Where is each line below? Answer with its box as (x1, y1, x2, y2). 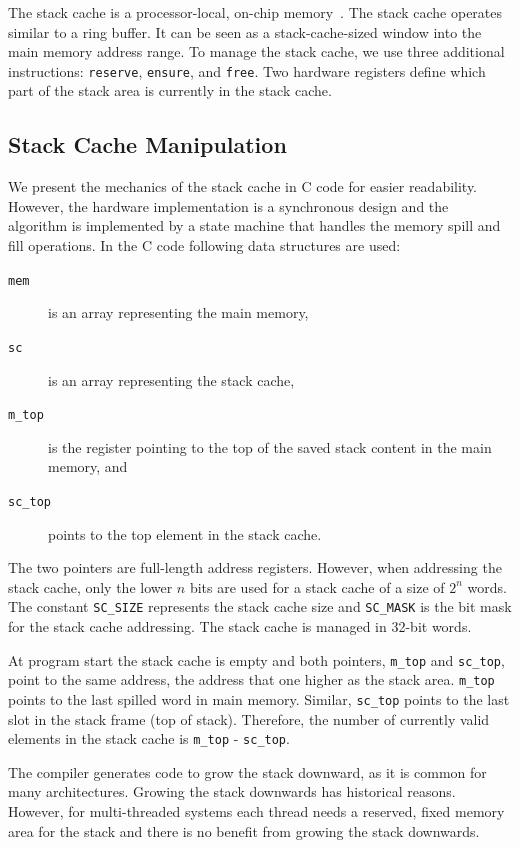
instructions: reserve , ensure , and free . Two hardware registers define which (8, 60, 486, 81)
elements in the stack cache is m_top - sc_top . (8, 728, 290, 749)
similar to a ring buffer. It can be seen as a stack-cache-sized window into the (8, 21, 482, 42)
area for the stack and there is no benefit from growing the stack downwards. (8, 820, 480, 841)
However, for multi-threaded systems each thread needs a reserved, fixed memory (8, 801, 505, 822)
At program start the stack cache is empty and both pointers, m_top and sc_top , (8, 649, 505, 670)
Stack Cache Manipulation (8, 129, 287, 160)
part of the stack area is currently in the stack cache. (8, 80, 332, 101)
